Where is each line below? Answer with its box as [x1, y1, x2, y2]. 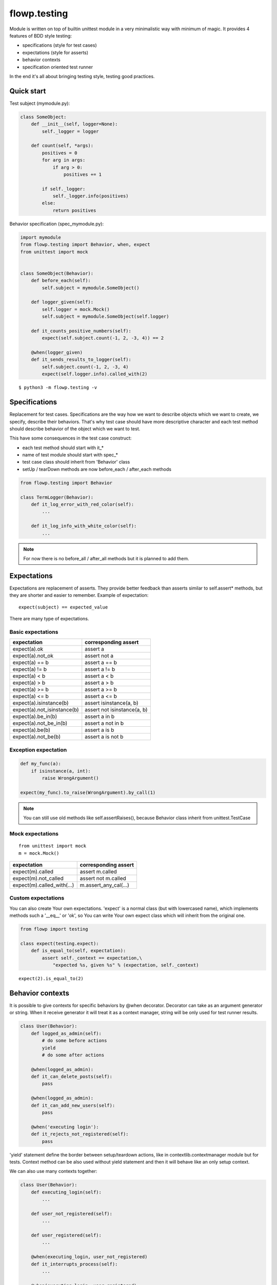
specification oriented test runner [22, 64, 93, 70]
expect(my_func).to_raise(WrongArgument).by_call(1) [20, 790, 156, 795]
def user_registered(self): [31, 1233, 102, 1238]
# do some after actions [42, 1052, 105, 1058]
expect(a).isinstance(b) [12, 700, 69, 707]
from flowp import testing [20, 926, 88, 932]
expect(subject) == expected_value [18, 604, 108, 610]
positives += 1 [63, 171, 102, 177]
